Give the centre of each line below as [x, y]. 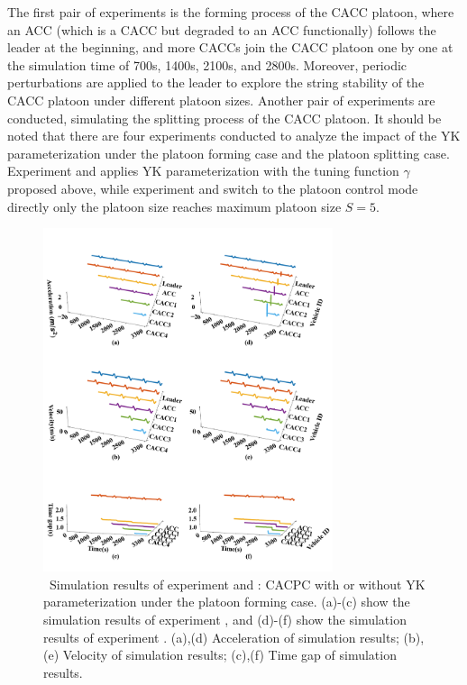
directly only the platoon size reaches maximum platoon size [174, 206]
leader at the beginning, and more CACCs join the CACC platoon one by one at [230, 47]
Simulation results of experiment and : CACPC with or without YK [237, 584]
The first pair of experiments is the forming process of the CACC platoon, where [231, 12]
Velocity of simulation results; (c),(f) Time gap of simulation [229, 655]
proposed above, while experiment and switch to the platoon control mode [213, 188]
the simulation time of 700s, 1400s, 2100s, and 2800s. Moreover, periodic [207, 64]
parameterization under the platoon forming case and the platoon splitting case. [229, 153]
